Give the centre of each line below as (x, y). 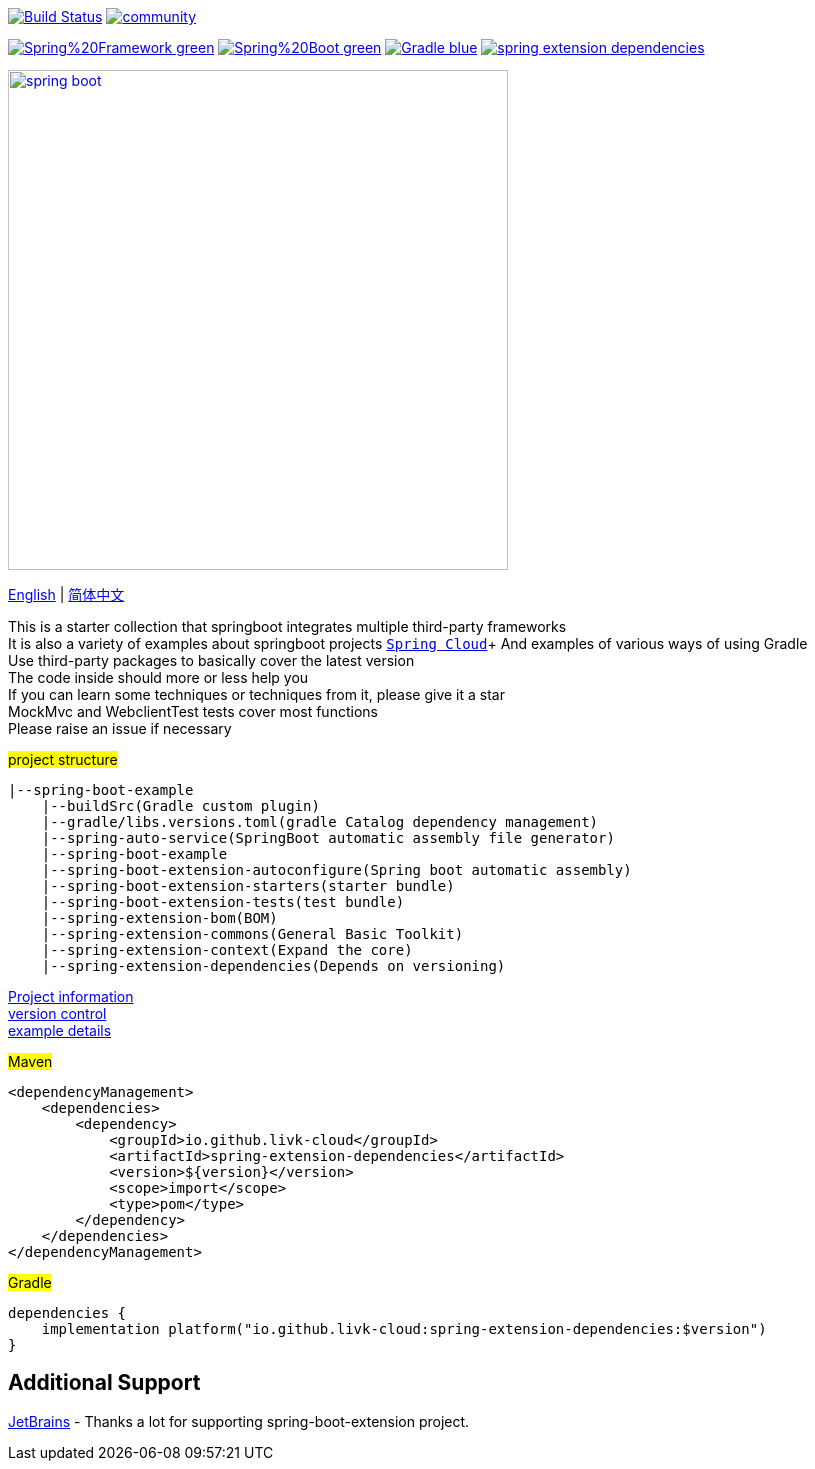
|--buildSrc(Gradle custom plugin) (180, 806)
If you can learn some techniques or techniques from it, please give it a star (256, 694)
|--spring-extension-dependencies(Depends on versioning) (273, 966)
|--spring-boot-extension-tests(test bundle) (223, 902)
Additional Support (104, 1383)
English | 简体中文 (66, 594)
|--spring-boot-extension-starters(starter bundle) (248, 886)
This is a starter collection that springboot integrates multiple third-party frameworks (287, 626)
